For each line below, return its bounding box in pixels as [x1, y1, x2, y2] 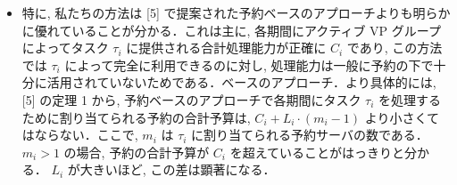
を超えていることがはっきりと [229, 142, 404, 161]
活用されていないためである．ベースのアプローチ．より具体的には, [46, 73, 436, 92]
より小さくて [364, 108, 439, 126]
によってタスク [21, 38, 109, 57]
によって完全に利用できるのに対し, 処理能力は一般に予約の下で [64, 55, 434, 74]
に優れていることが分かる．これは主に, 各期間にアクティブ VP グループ [21, 20, 441, 39]
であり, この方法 [346, 38, 443, 57]
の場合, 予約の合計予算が [63, 142, 210, 161]
